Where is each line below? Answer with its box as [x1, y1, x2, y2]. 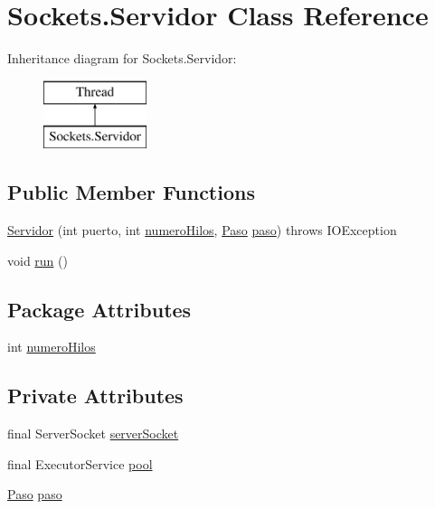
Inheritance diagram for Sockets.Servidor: [7, 49, 237, 68]
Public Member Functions [7, 178, 255, 206]
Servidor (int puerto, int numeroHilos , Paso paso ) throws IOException [7, 221, 397, 240]
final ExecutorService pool [7, 454, 153, 473]
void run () [7, 250, 68, 269]
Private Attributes [7, 382, 184, 410]
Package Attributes [7, 295, 192, 323]
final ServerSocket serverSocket [7, 424, 179, 443]
